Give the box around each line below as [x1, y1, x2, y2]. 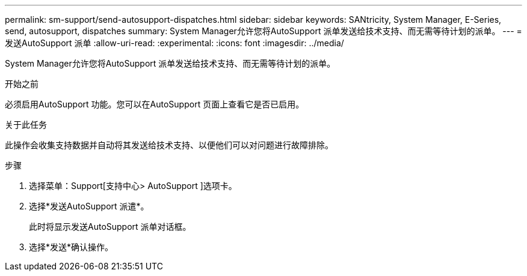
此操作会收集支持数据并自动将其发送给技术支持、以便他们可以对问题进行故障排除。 [5, 140, 333, 150]
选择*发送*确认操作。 [29, 242, 114, 252]
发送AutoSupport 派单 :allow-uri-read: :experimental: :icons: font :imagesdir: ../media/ [5, 38, 344, 48]
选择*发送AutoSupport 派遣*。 [29, 201, 149, 211]
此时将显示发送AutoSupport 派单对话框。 [29, 221, 191, 232]
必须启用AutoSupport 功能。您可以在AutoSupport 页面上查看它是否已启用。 [5, 99, 304, 109]
